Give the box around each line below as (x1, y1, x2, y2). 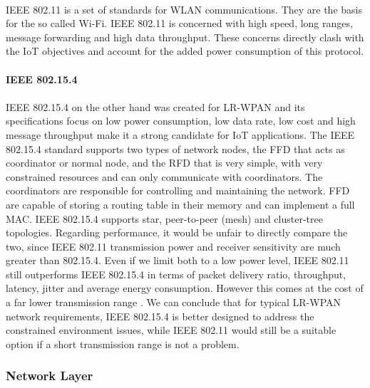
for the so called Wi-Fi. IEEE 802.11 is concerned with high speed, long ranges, (6, 16, 353, 31)
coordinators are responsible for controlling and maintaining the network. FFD (6, 183, 350, 198)
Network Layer (6, 367, 93, 384)
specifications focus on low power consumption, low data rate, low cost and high (6, 113, 356, 128)
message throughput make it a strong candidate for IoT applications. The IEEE (6, 127, 355, 142)
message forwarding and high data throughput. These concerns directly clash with (6, 29, 364, 44)
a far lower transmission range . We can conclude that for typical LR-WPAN (6, 295, 341, 310)
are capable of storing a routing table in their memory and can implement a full (6, 196, 355, 211)
